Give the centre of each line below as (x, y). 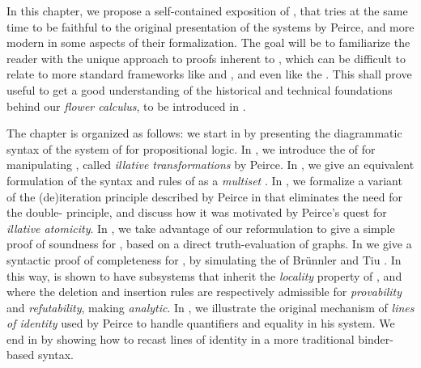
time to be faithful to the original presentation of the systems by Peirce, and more (210, 26)
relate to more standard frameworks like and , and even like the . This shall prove (209, 74)
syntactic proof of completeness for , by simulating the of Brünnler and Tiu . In (204, 259)
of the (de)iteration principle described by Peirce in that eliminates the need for (205, 196)
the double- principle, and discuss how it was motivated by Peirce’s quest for (197, 212)
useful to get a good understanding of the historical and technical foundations (200, 89)
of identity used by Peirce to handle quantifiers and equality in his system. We (201, 323)
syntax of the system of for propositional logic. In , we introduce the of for (191, 148)
